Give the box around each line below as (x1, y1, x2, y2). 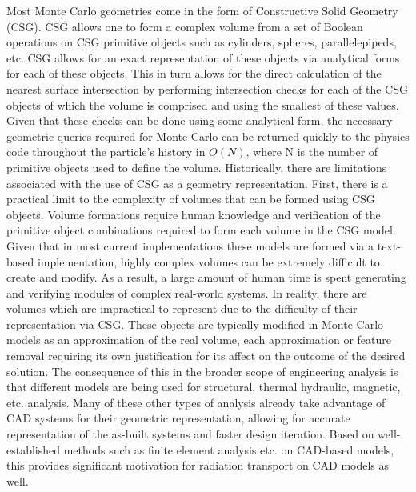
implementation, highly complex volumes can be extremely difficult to (37, 253, 380, 270)
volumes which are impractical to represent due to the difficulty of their (6, 300, 358, 317)
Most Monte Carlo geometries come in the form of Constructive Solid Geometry (6, 2, 398, 18)
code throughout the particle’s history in (6, 143, 206, 160)
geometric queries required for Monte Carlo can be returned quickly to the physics (6, 127, 410, 144)
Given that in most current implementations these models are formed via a (6, 237, 374, 254)
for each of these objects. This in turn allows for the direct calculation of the (6, 65, 382, 82)
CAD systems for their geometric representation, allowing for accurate (6, 410, 350, 426)
